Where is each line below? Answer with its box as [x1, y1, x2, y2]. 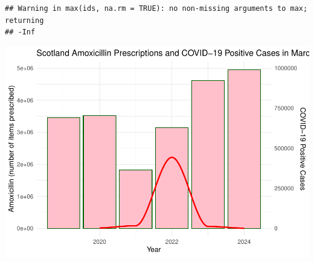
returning [5, 16, 44, 25]
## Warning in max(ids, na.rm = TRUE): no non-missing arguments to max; [5, 4, 308, 13]
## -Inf [5, 28, 36, 37]
